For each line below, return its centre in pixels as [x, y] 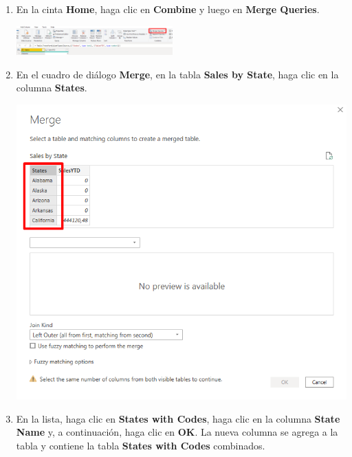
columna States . [52, 88]
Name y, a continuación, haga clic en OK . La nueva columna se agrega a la [177, 432]
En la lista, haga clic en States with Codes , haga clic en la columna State [178, 418]
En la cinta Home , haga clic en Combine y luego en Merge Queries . [168, 9]
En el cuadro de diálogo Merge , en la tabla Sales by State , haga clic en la [177, 74]
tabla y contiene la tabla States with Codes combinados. [141, 445]
